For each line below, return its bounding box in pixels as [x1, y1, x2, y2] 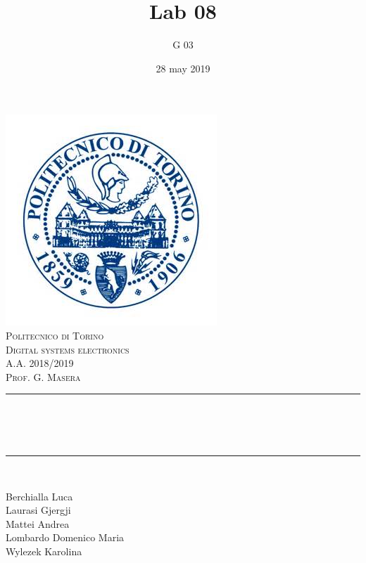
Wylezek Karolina [6, 544, 82, 559]
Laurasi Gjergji [6, 503, 71, 517]
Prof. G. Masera [6, 369, 81, 384]
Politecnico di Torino [6, 328, 104, 342]
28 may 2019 [156, 60, 210, 75]
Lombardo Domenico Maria [6, 530, 125, 545]
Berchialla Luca [6, 488, 73, 503]
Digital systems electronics [6, 342, 130, 356]
